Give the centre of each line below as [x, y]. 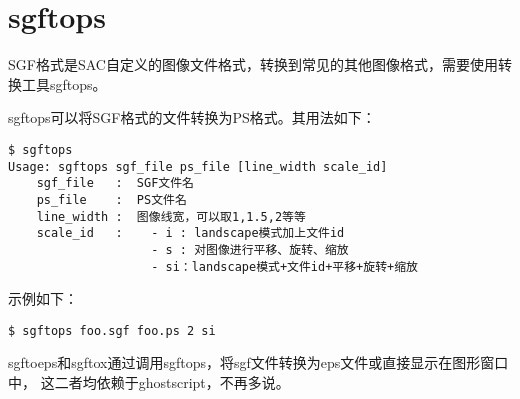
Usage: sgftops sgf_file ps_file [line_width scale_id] [198, 166]
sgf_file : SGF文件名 [115, 183]
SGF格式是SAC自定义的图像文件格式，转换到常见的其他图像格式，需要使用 [253, 64]
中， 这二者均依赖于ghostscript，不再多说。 [149, 382]
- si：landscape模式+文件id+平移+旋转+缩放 [285, 266]
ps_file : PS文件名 [111, 199]
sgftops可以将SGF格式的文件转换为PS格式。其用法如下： [192, 117]
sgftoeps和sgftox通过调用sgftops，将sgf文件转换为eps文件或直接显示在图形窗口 [258, 362]
